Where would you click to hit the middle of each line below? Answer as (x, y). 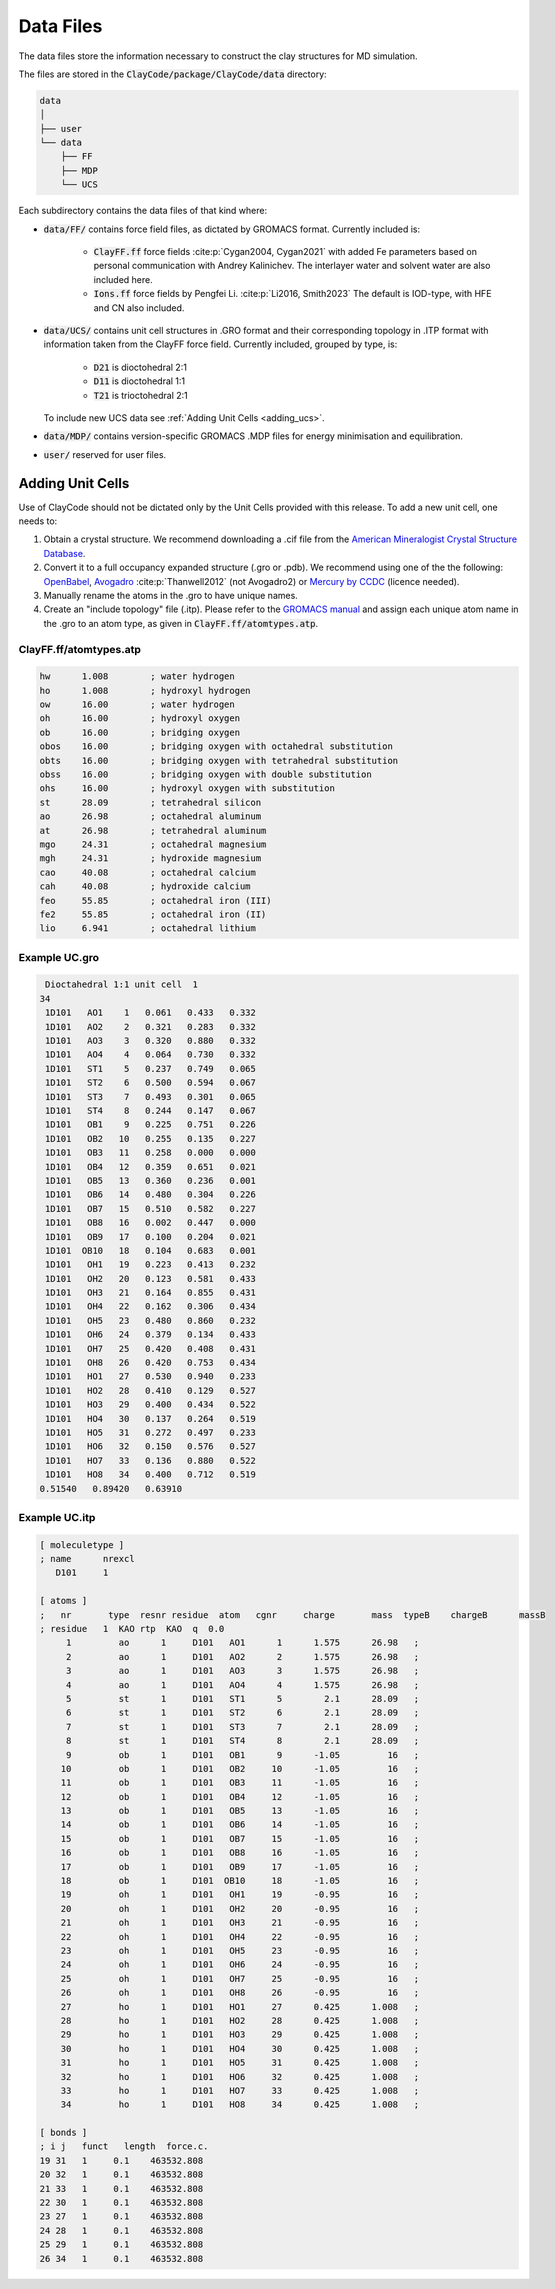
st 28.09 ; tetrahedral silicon (150, 802)
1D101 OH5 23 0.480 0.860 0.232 (151, 1320)
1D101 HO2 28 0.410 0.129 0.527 (151, 1390)
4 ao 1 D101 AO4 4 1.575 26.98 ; (242, 1684)
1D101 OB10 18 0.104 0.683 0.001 (151, 1250)
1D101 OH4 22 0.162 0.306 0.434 (151, 1306)
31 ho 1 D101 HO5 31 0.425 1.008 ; (240, 2063)
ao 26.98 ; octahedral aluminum (150, 816)
